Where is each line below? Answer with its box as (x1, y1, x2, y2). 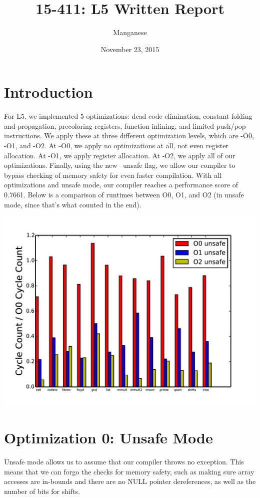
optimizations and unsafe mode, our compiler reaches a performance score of (4, 179, 238, 190)
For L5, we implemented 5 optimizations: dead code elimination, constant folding (4, 111, 252, 121)
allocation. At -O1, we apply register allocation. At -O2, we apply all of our (4, 150, 235, 160)
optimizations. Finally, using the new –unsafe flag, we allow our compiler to (4, 160, 235, 170)
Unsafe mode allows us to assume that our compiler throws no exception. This (4, 456, 244, 466)
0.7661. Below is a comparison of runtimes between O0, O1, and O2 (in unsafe (4, 189, 244, 199)
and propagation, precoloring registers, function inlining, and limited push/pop (4, 120, 246, 131)
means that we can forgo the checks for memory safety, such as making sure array (4, 466, 254, 476)
